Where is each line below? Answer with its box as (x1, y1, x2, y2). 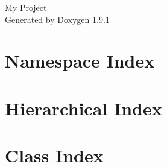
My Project (5, 1, 47, 13)
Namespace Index (5, 48, 155, 73)
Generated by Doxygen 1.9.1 (5, 13, 110, 25)
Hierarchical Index (5, 95, 162, 120)
